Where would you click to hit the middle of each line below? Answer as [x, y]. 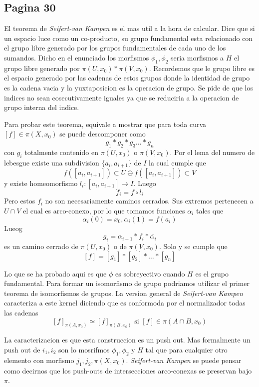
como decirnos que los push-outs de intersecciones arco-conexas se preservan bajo [128, 370]
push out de [22, 350]
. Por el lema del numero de [212, 152]
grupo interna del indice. [42, 107]
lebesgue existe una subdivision [52, 162]
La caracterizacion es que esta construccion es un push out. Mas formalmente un [127, 340]
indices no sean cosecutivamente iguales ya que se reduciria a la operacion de [122, 97]
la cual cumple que [177, 162]
